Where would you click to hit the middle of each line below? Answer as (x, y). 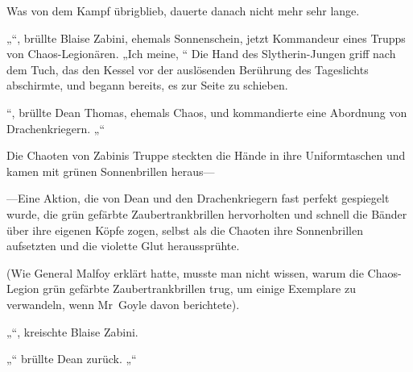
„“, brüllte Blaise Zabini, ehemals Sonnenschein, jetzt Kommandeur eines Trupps (206, 38)
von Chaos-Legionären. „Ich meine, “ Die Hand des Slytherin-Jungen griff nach (201, 54)
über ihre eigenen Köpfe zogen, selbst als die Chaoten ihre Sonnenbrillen (185, 230)
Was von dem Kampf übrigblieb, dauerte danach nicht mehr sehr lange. (183, 10)
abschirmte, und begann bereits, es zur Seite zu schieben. (147, 85)
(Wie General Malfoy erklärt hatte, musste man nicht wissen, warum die (185, 272)
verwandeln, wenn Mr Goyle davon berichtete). (123, 304)
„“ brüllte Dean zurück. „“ (72, 359)
